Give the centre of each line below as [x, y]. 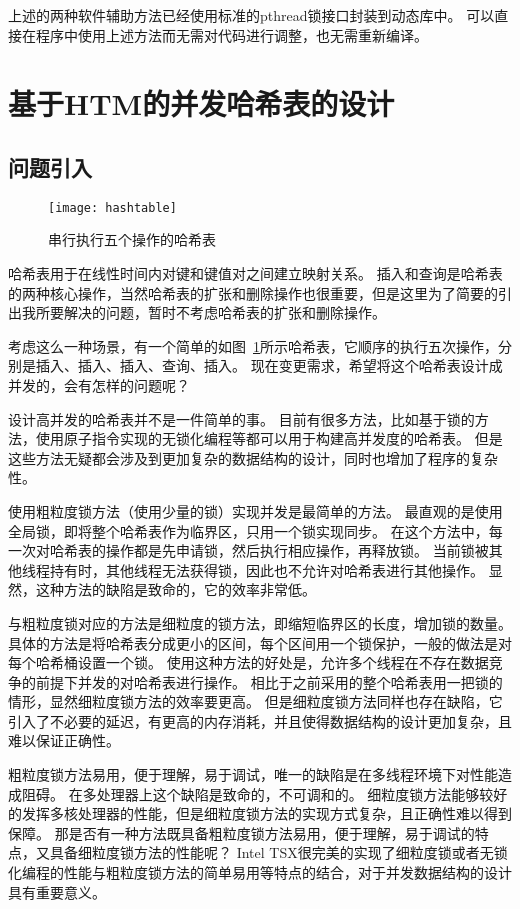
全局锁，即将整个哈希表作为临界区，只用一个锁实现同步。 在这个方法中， [248, 530]
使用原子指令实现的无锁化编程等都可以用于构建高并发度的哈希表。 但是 [269, 438]
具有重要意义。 [57, 891]
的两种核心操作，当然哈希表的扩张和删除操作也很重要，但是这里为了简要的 [253, 292]
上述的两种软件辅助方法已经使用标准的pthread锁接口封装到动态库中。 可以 [251, 15]
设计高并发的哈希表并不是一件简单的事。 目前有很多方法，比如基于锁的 [241, 418]
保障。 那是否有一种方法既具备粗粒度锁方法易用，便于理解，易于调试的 [241, 832]
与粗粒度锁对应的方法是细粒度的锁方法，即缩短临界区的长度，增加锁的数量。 [260, 622]
